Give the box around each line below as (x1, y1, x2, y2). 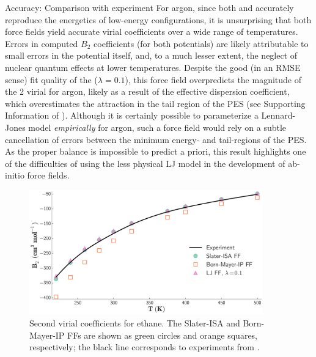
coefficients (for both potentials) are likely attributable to (94, 37, 309, 50)
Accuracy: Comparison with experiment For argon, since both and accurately (5, 1, 294, 13)
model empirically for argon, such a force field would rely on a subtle (28, 120, 287, 133)
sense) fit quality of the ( (5, 73, 98, 86)
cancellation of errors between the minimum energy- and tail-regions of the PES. (5, 133, 307, 145)
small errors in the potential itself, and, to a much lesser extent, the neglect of (5, 49, 298, 62)
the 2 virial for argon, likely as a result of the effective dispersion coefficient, (5, 85, 290, 98)
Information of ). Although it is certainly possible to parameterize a (5, 109, 259, 122)
